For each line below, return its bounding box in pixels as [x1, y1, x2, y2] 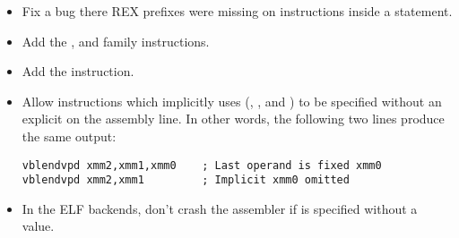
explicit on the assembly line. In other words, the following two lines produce [22, 109, 445, 128]
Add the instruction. [22, 62, 134, 81]
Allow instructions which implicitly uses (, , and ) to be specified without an [22, 91, 442, 110]
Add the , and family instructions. [22, 31, 210, 50]
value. [22, 217, 55, 235]
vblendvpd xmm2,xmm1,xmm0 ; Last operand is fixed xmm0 [22, 158, 382, 172]
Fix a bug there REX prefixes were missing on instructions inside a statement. [22, 2, 453, 20]
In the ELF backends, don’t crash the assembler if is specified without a [22, 199, 418, 217]
